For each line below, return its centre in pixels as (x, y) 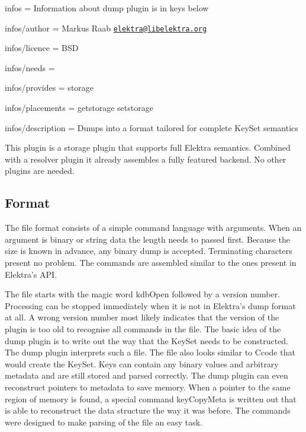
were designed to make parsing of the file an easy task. (104, 422)
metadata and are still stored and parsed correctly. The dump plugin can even (146, 375)
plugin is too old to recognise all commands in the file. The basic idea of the (143, 328)
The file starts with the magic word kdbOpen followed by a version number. (143, 294)
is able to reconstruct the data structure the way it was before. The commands (148, 410)
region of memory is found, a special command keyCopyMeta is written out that (151, 398)
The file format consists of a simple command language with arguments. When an (153, 228)
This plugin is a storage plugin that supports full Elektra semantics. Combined (148, 147)
